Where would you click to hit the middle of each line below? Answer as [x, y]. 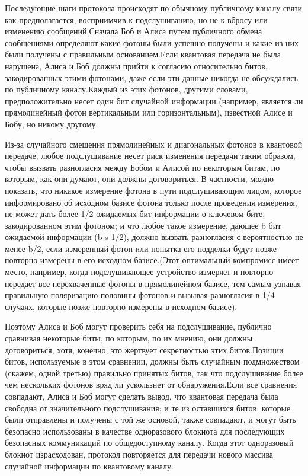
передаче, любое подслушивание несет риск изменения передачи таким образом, [150, 156]
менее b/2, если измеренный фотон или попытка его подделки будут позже [141, 248]
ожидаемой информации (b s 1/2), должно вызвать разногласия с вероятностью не [154, 237]
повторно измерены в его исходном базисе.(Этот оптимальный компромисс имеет [152, 260]
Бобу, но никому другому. [52, 124]
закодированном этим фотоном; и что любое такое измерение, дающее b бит [143, 225]
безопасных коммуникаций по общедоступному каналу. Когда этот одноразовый [149, 443]
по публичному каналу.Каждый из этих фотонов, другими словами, [126, 89]
